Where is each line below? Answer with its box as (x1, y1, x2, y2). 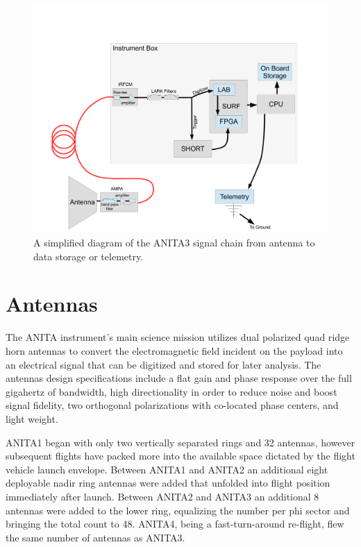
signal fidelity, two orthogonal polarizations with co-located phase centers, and (6, 398, 339, 412)
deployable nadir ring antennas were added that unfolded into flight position (6, 476, 330, 490)
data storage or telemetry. (33, 249, 144, 263)
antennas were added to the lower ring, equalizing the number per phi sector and (6, 503, 350, 517)
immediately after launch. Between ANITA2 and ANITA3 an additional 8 (6, 489, 319, 503)
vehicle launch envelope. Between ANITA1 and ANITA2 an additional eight (6, 462, 328, 476)
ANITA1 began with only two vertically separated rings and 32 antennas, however (6, 435, 355, 449)
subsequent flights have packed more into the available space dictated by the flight (6, 448, 355, 463)
